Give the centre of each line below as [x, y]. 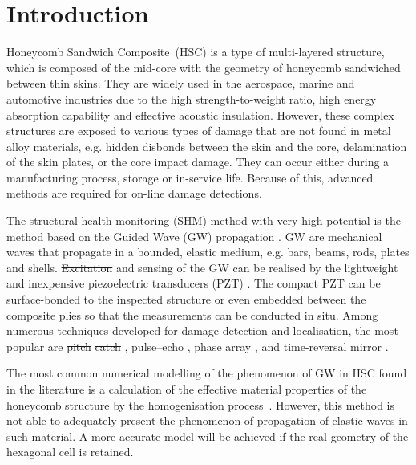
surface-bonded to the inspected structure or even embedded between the [186, 299]
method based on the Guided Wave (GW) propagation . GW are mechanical [194, 236]
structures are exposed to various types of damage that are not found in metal [199, 131]
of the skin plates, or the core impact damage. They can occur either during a [198, 162]
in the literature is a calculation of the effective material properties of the [187, 389]
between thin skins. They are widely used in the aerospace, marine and [181, 83]
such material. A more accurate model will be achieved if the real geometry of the [208, 436]
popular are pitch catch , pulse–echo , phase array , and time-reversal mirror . [198, 346]
